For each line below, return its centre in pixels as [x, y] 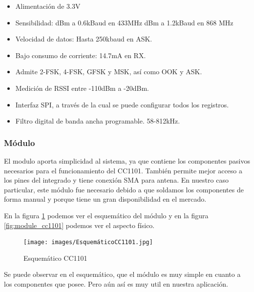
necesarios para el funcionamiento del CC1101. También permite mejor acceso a [123, 170]
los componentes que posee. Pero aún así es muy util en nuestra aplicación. [116, 283]
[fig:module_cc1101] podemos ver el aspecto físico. [79, 225]
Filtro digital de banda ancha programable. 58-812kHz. [98, 121]
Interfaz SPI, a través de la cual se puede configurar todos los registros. [122, 104]
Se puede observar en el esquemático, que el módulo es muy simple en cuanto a [122, 274]
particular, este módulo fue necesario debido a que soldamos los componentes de [124, 189]
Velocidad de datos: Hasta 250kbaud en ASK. [84, 39]
